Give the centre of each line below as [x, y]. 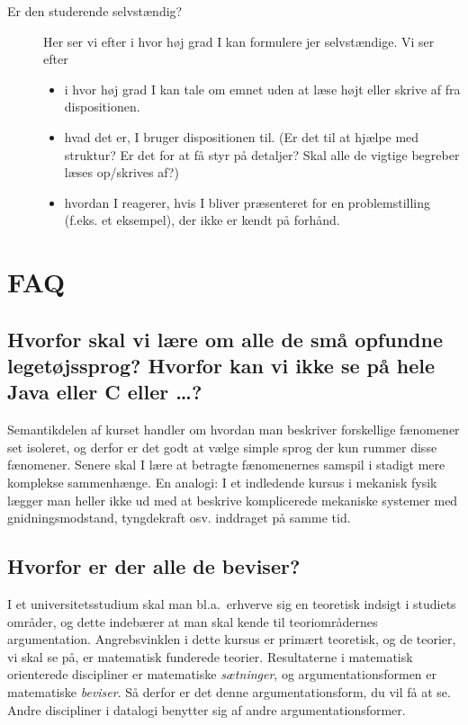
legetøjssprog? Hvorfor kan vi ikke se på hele [221, 366]
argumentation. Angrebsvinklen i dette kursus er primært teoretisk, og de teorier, [232, 639]
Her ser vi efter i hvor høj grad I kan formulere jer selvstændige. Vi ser [239, 41]
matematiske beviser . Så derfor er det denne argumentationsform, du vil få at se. [229, 692]
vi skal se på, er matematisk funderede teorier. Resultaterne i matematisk [210, 656]
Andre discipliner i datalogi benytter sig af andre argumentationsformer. [207, 709]
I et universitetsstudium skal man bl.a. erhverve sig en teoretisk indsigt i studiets [232, 604]
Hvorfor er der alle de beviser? [154, 566]
